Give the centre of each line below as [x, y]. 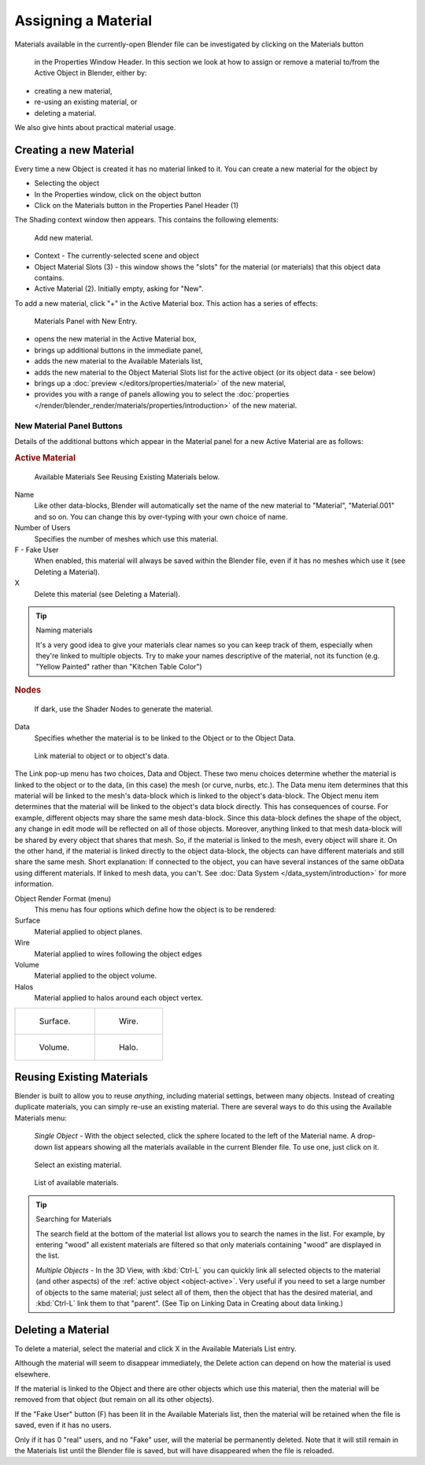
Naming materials [65, 630]
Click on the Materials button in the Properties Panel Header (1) [137, 205]
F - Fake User [37, 550]
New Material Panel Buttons [69, 426]
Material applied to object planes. [89, 931]
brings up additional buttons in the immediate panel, [118, 350]
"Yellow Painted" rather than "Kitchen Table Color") [119, 667]
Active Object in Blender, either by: [91, 73]
